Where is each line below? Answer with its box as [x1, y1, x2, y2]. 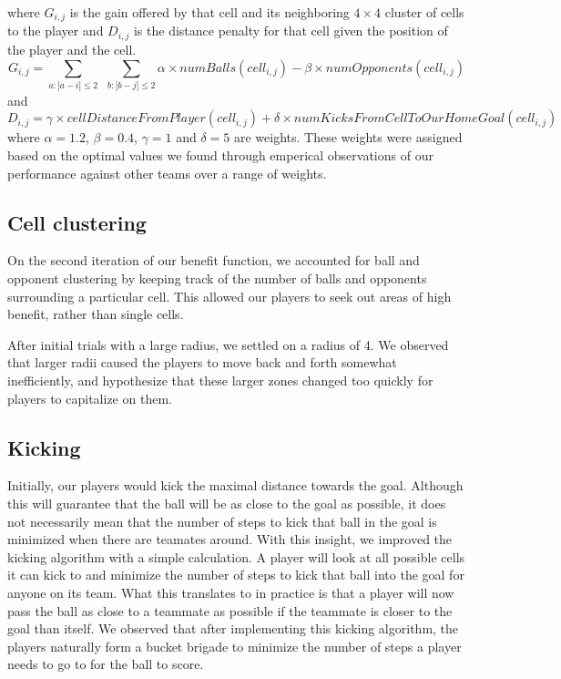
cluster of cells [384, 3, 464, 21]
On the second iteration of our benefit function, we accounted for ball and [7, 251, 420, 270]
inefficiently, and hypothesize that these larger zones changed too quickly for [7, 370, 433, 389]
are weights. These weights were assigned [234, 128, 463, 147]
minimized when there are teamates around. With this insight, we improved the [7, 530, 453, 549]
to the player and [7, 21, 104, 40]
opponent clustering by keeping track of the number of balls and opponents [7, 269, 427, 287]
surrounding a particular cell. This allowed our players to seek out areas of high [7, 286, 452, 305]
